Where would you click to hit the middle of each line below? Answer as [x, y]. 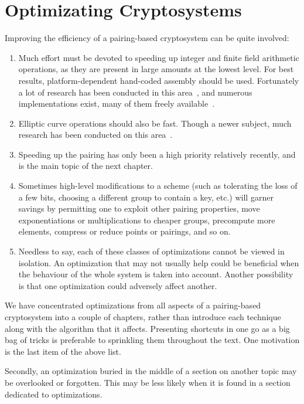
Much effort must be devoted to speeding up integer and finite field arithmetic [159, 57]
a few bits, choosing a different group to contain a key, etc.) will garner [146, 197]
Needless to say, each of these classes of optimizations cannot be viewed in [151, 251]
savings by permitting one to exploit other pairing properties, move [139, 208]
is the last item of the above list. [63, 351]
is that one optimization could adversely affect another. [118, 285]
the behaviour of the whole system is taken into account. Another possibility [156, 274]
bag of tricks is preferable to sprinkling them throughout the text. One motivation [152, 340]
